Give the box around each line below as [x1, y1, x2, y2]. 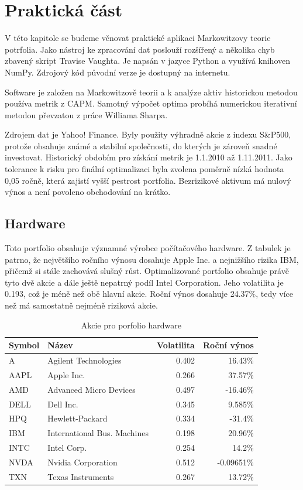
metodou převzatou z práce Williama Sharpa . [5, 108, 168, 121]
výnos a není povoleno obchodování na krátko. [5, 186, 171, 198]
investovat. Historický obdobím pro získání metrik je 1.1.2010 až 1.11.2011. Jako [5, 151, 292, 163]
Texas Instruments [47, 470, 114, 482]
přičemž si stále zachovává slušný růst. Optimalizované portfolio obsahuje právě [5, 265, 289, 277]
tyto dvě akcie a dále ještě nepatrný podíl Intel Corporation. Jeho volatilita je [5, 276, 284, 288]
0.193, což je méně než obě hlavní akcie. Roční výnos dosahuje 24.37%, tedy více [5, 287, 294, 300]
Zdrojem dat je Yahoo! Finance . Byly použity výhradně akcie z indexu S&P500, [5, 128, 291, 141]
